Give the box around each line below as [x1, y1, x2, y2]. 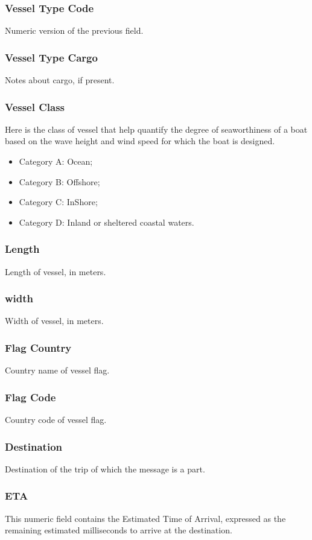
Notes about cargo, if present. [5, 74, 115, 86]
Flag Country [5, 340, 72, 355]
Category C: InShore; [19, 195, 98, 208]
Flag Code [5, 389, 56, 404]
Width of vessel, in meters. [5, 314, 104, 327]
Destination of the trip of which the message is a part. [5, 462, 205, 475]
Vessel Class [5, 99, 65, 114]
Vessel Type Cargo [5, 49, 98, 65]
